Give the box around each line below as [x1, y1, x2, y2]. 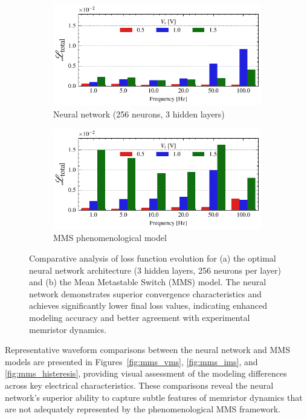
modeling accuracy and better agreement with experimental [29, 311, 250, 324]
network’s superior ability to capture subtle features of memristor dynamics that [5, 391, 303, 403]
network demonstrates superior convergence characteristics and [29, 287, 262, 300]
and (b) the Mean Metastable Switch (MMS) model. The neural [29, 275, 267, 288]
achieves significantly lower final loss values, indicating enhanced [29, 299, 267, 312]
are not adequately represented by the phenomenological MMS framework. [5, 403, 281, 415]
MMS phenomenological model [53, 231, 167, 244]
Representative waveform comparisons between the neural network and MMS [5, 343, 290, 356]
